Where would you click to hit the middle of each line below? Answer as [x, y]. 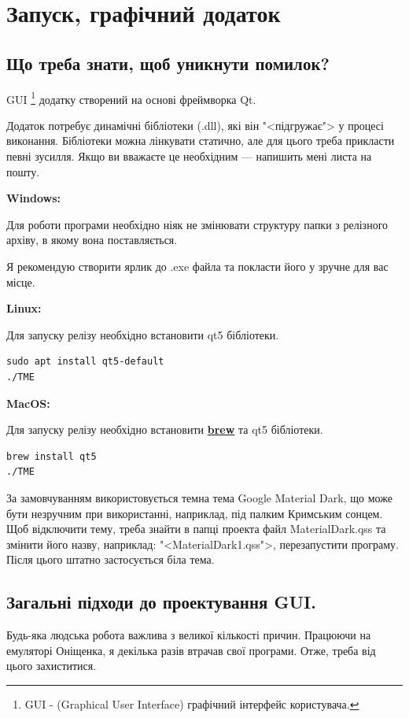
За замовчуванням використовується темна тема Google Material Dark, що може [199, 497]
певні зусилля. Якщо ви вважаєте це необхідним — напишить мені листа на [189, 156]
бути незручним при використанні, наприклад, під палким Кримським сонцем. [195, 513]
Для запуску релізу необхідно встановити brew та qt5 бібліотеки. [165, 429]
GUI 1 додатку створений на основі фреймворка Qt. [131, 98]
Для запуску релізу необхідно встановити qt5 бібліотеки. [143, 334]
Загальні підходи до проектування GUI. [161, 602]
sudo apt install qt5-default [85, 362]
